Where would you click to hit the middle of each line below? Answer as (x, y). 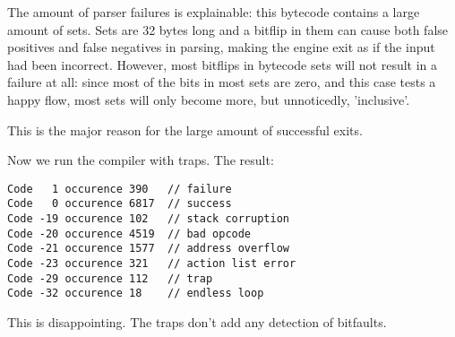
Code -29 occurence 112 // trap (110, 278)
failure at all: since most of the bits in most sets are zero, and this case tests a (222, 82)
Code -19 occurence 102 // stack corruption (148, 219)
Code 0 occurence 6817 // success (120, 204)
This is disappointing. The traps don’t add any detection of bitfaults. (197, 322)
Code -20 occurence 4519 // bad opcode (129, 233)
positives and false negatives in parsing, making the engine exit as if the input (221, 47)
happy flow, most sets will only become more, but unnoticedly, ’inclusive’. (209, 99)
